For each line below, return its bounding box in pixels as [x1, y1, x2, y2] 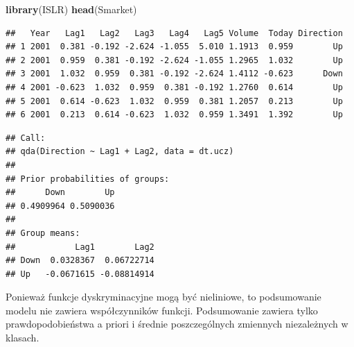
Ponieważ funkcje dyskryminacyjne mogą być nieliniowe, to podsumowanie [6, 289, 321, 304]
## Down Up [6, 187, 115, 198]
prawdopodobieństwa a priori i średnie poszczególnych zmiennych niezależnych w [6, 316, 348, 331]
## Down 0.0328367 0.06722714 [6, 255, 154, 266]
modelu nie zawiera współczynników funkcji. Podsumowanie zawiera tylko [6, 303, 318, 317]
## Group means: [6, 228, 80, 238]
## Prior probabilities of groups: [6, 173, 170, 184]
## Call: [6, 133, 46, 143]
